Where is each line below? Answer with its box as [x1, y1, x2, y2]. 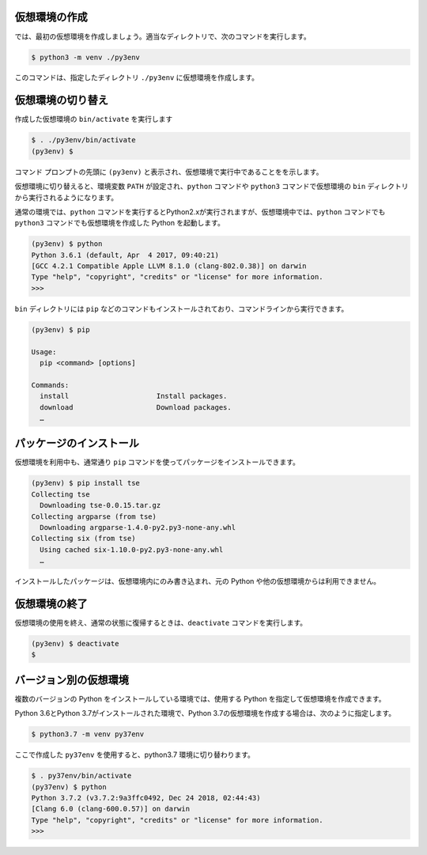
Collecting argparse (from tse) [31, 512, 157, 521]
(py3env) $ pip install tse [31, 479, 140, 488]
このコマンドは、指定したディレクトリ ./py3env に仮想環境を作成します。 [14, 73, 259, 82]
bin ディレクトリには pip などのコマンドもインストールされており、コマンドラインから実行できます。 [14, 304, 349, 313]
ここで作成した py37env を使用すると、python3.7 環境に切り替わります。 [14, 750, 255, 759]
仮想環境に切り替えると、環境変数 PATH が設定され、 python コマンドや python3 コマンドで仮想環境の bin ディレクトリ [14, 182, 409, 191]
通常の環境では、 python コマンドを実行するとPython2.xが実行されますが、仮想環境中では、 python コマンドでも [14, 206, 386, 217]
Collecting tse [31, 490, 90, 498]
